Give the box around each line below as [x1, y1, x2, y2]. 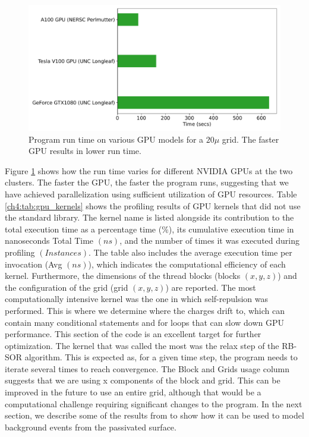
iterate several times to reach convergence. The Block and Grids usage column [5, 362, 290, 375]
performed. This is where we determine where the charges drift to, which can [5, 304, 285, 316]
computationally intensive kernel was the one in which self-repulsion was [5, 293, 269, 305]
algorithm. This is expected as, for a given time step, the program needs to [24, 351, 298, 363]
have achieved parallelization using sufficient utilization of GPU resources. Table [5, 187, 297, 200]
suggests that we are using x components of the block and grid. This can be [5, 374, 280, 386]
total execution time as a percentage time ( [5, 222, 162, 235]
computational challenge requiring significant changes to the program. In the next [5, 397, 302, 410]
